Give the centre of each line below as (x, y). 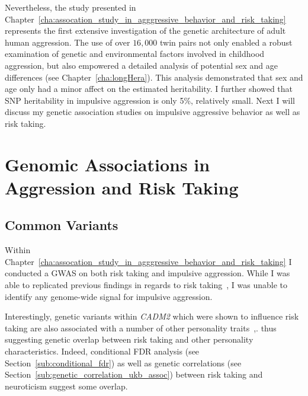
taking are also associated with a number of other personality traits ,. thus (141, 328)
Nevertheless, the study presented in (70, 7)
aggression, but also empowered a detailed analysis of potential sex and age (141, 65)
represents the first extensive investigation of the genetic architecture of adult (145, 31)
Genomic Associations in (108, 164)
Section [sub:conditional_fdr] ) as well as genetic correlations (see (123, 363)
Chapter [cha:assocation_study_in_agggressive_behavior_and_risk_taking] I (148, 261)
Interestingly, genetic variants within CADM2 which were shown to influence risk (152, 316)
